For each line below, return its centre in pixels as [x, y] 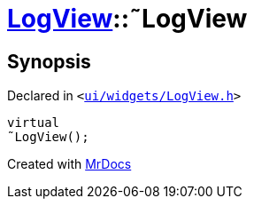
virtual [34, 123]
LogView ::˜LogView [127, 19]
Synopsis [49, 61]
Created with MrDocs [69, 164]
